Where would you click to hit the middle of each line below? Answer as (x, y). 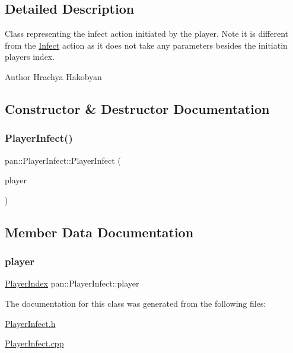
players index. (30, 57)
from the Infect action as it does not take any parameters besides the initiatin (146, 45)
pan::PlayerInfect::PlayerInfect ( (63, 160)
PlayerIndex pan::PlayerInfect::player (72, 283)
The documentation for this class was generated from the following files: (136, 303)
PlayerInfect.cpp (34, 343)
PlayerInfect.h (30, 323)
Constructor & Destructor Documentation (137, 108)
